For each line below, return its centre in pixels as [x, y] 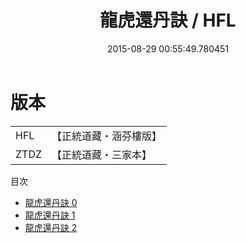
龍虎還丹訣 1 [50, 215]
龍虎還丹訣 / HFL [168, 20]
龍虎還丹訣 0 [51, 202]
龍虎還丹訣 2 [51, 227]
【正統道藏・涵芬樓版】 [107, 136]
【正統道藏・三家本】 [102, 154]
